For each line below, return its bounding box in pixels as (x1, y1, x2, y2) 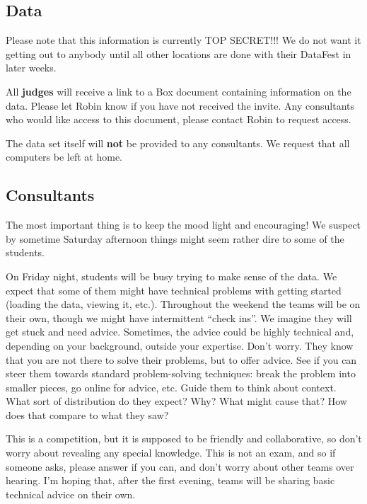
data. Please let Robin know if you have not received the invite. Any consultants (6, 98, 354, 113)
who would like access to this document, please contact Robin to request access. (6, 112, 351, 127)
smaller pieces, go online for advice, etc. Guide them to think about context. (6, 379, 337, 394)
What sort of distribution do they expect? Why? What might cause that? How (6, 394, 347, 408)
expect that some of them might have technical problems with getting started (6, 282, 342, 297)
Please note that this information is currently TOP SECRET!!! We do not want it (6, 33, 361, 47)
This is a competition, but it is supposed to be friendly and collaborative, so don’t (6, 431, 362, 446)
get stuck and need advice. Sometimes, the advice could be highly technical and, (6, 324, 354, 339)
